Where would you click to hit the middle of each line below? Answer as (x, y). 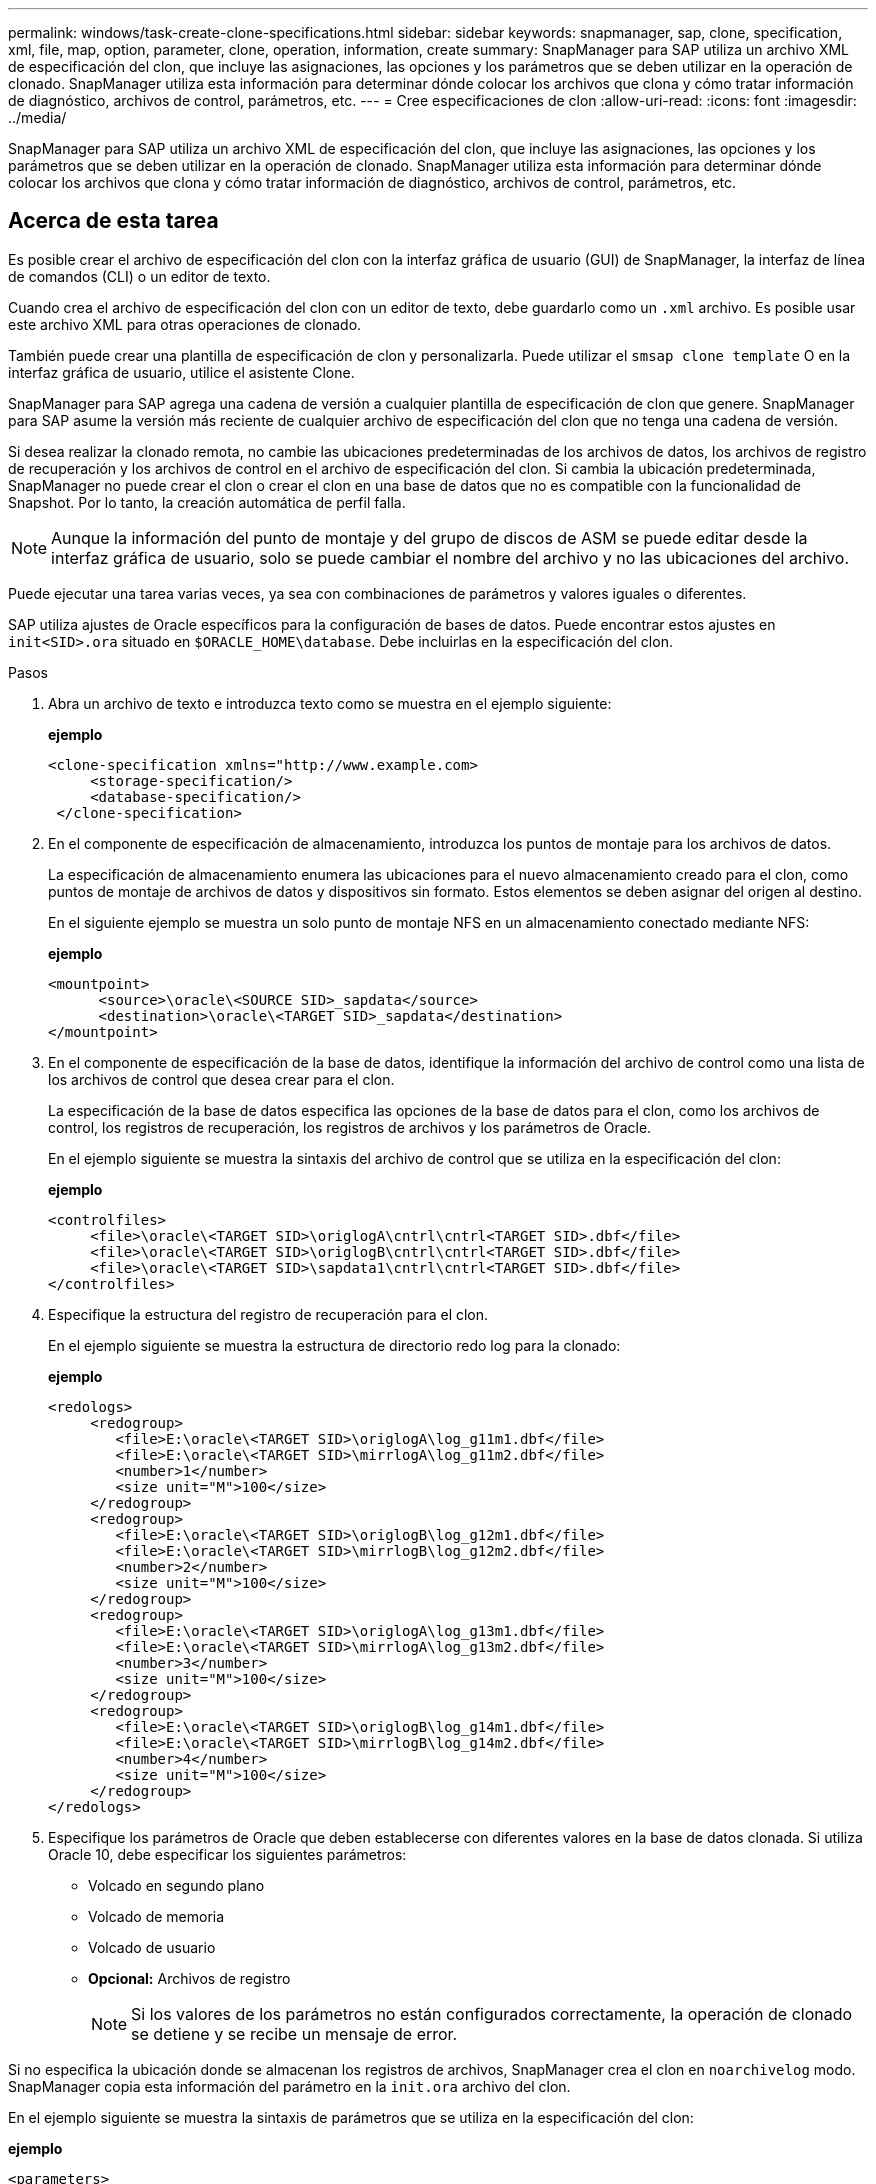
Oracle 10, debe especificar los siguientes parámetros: (227, 1854)
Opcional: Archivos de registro (189, 1978)
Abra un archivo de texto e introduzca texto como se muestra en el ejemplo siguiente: (330, 703)
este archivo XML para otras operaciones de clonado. (185, 324)
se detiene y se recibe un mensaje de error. (294, 2033)
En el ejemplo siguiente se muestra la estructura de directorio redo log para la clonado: (334, 1345)
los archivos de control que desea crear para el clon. (221, 1079)
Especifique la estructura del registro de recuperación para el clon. (268, 1314)
